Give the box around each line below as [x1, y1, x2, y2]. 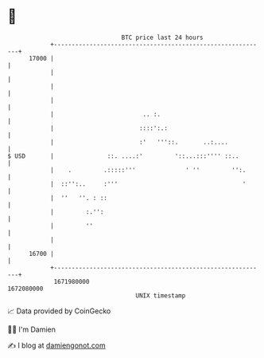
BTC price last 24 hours [121, 33, 204, 41]
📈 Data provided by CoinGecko [7, 306, 111, 316]
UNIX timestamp [135, 291, 186, 300]
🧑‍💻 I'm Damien [7, 325, 56, 334]
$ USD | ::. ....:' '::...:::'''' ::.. [7, 151, 239, 160]
